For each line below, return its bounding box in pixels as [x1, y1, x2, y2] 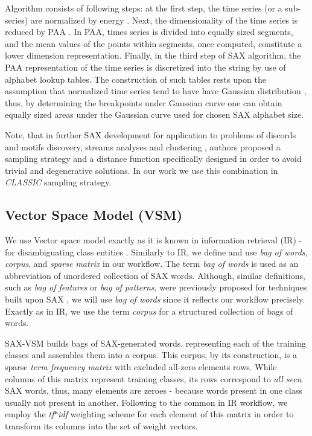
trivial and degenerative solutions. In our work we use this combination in [5, 164, 278, 176]
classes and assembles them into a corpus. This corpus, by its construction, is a [5, 348, 297, 361]
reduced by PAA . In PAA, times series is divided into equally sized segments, [5, 25, 293, 38]
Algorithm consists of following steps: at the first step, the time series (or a [5, 2, 282, 14]
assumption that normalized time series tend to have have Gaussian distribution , [5, 85, 307, 97]
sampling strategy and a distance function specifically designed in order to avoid [5, 152, 302, 165]
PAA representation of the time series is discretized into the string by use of [5, 60, 286, 73]
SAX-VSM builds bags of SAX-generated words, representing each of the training [5, 336, 306, 349]
